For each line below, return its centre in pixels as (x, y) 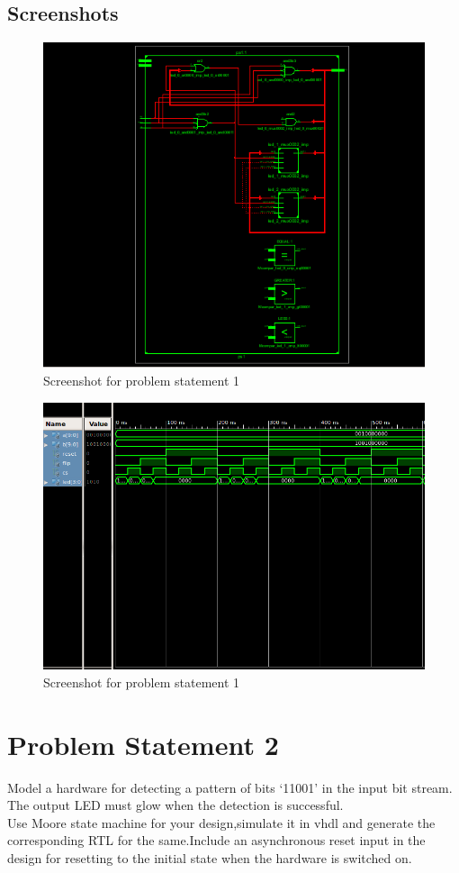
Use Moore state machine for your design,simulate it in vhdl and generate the (221, 822)
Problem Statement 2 (143, 744)
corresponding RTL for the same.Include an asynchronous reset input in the (216, 840)
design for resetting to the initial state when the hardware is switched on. (210, 857)
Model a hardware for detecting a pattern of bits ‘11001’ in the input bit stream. (230, 787)
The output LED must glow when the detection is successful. (175, 805)
